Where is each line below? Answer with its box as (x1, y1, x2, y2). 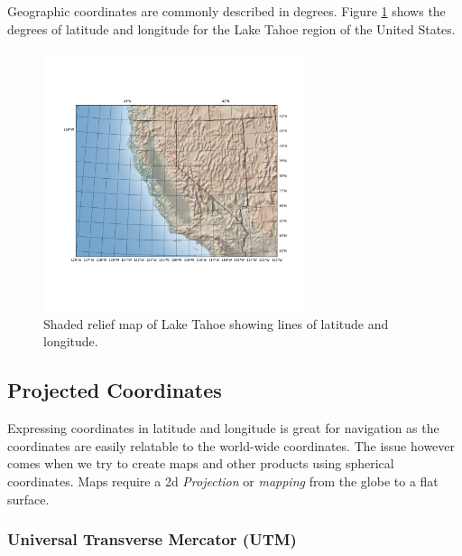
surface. (7, 489, 50, 508)
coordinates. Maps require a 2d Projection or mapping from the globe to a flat (7, 471, 439, 490)
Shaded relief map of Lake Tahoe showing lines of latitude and (43, 314, 389, 333)
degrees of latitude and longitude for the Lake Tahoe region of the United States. (7, 19, 456, 38)
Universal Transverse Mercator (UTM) (7, 528, 297, 551)
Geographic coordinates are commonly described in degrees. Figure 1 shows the (7, 2, 446, 20)
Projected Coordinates (7, 376, 222, 404)
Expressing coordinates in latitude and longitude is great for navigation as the (7, 419, 439, 438)
